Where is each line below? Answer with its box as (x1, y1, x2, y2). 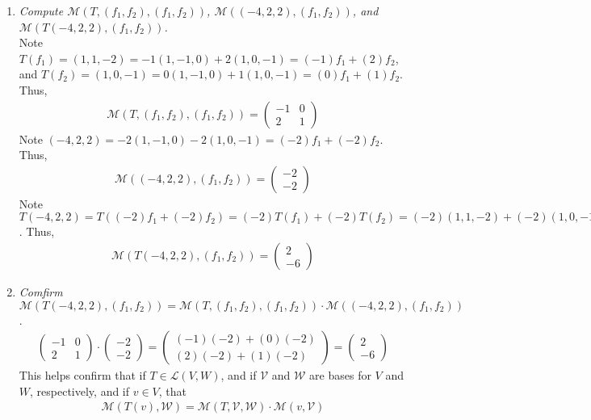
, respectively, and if (30, 382, 130, 399)
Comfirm (19, 283, 63, 300)
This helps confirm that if (19, 367, 146, 384)
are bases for (309, 367, 371, 384)
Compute (19, 2, 64, 19)
